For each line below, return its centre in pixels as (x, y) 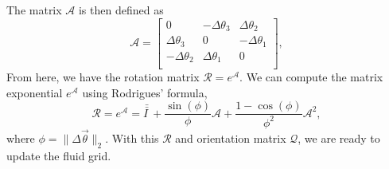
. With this (132, 138)
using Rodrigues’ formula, (145, 92)
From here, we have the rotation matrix (103, 77)
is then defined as (121, 10)
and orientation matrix (231, 138)
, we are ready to (339, 138)
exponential (35, 92)
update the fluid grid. (59, 155)
